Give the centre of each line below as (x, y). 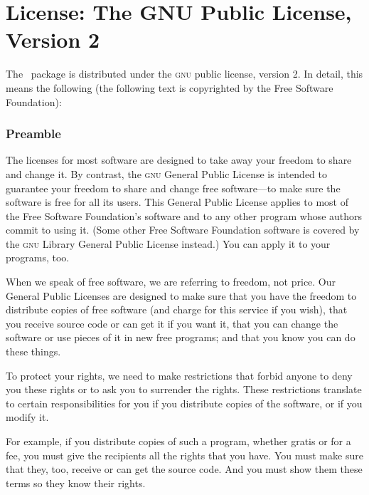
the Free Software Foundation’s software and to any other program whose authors (184, 215)
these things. (33, 351)
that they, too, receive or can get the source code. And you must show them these (184, 469)
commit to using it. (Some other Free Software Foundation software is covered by (183, 230)
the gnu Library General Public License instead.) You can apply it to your (168, 243)
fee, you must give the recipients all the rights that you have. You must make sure (184, 455)
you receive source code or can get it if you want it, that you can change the (172, 323)
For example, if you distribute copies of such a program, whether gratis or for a (178, 441)
